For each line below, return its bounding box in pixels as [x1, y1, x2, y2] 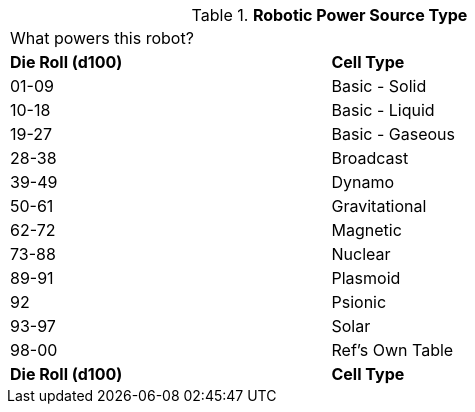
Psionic [331, 292, 387, 312]
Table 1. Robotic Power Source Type [191, 5, 468, 25]
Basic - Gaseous [331, 124, 455, 144]
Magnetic [331, 220, 402, 240]
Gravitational [331, 196, 427, 216]
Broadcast [331, 148, 409, 168]
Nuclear [331, 244, 391, 264]
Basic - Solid [331, 76, 427, 96]
